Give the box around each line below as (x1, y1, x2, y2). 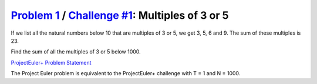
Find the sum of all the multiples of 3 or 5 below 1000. (11, 48, 141, 55)
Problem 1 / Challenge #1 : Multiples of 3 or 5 (11, 9, 229, 22)
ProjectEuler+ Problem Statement (11, 59, 92, 66)
